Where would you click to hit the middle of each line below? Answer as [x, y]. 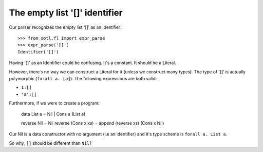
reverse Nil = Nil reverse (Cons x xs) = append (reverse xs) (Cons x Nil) [93, 123]
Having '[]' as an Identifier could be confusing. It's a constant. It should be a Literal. [93, 63]
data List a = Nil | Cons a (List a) [53, 114]
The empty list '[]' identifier [66, 13]
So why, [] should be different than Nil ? [50, 143]
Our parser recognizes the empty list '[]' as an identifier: [65, 27]
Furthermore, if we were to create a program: [54, 103]
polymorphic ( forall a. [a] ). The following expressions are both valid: [83, 78]
